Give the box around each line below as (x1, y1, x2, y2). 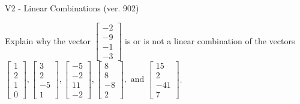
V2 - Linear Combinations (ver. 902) (5, 2, 139, 14)
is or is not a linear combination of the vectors (125, 34, 295, 47)
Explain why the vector (5, 34, 91, 47)
